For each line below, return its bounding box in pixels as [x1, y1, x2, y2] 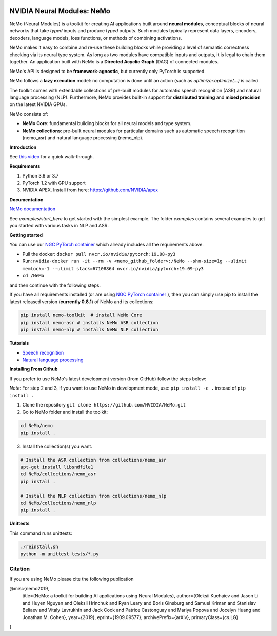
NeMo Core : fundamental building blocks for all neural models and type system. [22, 120, 192, 127]
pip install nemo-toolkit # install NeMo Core [20, 312, 142, 319]
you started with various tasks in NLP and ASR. [9, 222, 109, 228]
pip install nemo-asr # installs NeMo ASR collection [20, 320, 159, 325]
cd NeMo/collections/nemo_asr [20, 471, 96, 477]
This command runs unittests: [9, 530, 73, 536]
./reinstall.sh [20, 543, 58, 550]
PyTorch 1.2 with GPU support [22, 180, 86, 186]
